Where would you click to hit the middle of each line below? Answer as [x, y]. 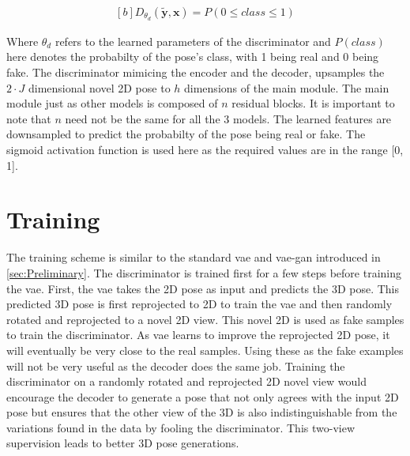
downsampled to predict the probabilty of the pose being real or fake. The [186, 134]
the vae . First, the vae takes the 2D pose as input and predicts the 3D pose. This [203, 288]
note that [29, 118]
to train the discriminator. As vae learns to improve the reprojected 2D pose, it [198, 335]
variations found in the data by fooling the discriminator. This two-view [181, 427]
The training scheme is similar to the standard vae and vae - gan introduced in [194, 257]
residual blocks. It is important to [313, 103]
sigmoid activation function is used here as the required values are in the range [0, [205, 150]
